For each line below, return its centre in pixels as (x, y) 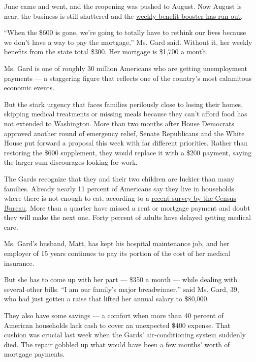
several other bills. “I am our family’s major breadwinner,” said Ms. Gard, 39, (122, 289)
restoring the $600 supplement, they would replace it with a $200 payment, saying (128, 152)
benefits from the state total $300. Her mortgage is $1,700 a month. (106, 52)
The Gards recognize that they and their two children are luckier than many (119, 178)
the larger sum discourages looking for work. (71, 162)
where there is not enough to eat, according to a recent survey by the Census (120, 198)
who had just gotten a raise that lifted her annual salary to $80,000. (107, 299)
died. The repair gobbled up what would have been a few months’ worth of (117, 344)
